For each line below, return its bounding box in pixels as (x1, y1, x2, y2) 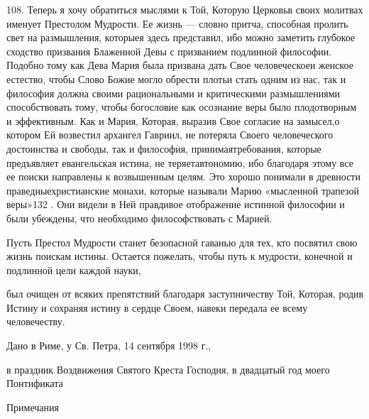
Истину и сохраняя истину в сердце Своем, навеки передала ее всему (6, 300, 308, 315)
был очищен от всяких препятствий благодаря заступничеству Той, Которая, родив (6, 286, 364, 301)
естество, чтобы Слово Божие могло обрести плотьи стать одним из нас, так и (6, 71, 346, 86)
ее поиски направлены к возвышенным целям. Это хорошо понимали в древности (6, 169, 360, 184)
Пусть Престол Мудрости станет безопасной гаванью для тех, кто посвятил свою (6, 234, 358, 249)
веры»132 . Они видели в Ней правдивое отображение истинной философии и (6, 197, 345, 212)
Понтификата (6, 376, 63, 391)
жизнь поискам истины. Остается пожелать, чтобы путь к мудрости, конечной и (6, 249, 353, 263)
